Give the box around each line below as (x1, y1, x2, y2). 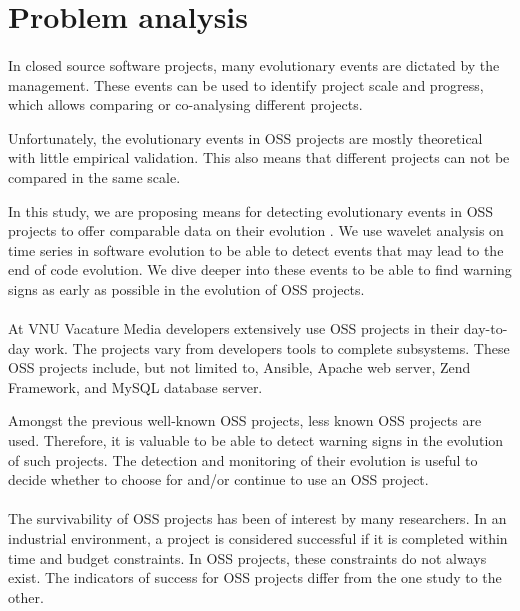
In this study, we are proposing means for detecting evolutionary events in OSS (8, 200, 494, 221)
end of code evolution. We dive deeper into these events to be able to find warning (8, 259, 512, 280)
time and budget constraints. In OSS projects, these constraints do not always (8, 547, 487, 568)
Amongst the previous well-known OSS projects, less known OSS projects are (8, 410, 482, 431)
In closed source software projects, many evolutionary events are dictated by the (8, 54, 500, 75)
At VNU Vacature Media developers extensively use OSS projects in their (8, 318, 460, 339)
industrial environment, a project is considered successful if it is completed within (8, 528, 508, 549)
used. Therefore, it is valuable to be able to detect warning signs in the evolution (8, 430, 504, 451)
